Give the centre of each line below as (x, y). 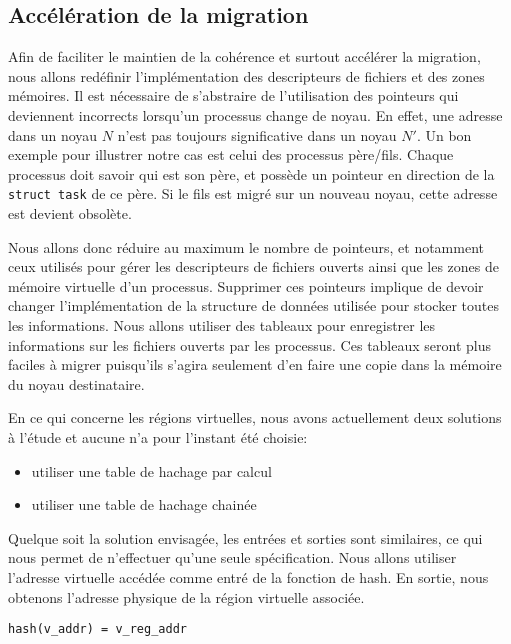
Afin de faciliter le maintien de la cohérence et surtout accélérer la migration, (244, 56)
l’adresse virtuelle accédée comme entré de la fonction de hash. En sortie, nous (248, 576)
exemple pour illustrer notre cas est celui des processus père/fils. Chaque (231, 154)
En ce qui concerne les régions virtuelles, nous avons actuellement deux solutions (255, 417)
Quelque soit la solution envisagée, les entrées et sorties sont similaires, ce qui (245, 537)
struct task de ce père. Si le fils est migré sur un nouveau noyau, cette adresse (253, 193)
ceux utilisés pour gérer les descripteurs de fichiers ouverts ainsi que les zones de (253, 266)
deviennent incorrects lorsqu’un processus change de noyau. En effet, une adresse (255, 114)
